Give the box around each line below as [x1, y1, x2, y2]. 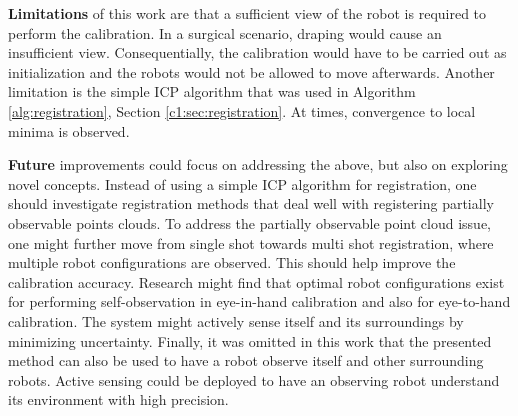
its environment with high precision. [8, 389, 229, 410]
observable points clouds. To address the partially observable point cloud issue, [8, 212, 492, 233]
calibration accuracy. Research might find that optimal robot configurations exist [8, 271, 505, 292]
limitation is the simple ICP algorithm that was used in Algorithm [8, 81, 416, 102]
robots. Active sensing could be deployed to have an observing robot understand [8, 369, 500, 390]
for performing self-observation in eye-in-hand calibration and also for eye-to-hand [8, 291, 511, 312]
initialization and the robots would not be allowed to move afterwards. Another [8, 61, 495, 82]
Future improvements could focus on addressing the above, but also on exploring [8, 154, 508, 175]
